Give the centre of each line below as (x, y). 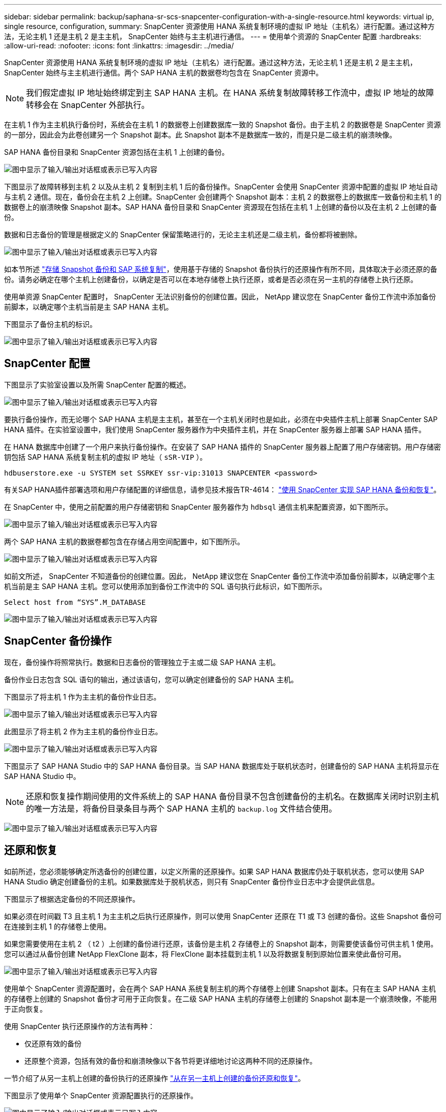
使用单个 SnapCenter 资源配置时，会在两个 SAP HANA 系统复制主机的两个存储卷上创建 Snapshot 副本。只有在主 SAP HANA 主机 (220, 988)
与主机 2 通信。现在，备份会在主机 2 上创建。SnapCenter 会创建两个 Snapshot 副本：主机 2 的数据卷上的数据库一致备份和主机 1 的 (223, 197)
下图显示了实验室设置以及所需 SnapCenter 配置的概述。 (97, 384)
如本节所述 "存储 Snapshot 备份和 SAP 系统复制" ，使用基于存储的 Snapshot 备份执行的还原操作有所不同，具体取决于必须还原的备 (221, 269)
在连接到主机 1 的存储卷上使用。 (58, 926)
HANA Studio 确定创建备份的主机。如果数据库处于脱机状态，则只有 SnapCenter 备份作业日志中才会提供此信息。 (192, 881)
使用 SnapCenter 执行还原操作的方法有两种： (80, 1026)
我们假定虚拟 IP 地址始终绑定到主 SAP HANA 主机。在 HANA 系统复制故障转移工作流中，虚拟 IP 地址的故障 (230, 93)
